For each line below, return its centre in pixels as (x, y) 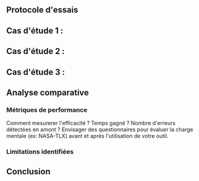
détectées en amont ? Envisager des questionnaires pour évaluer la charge (100, 129)
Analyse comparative (48, 93)
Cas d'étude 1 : (35, 31)
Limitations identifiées (40, 152)
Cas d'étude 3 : (35, 72)
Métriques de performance (47, 110)
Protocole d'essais (42, 10)
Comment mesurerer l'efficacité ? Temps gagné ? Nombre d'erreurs (91, 123)
